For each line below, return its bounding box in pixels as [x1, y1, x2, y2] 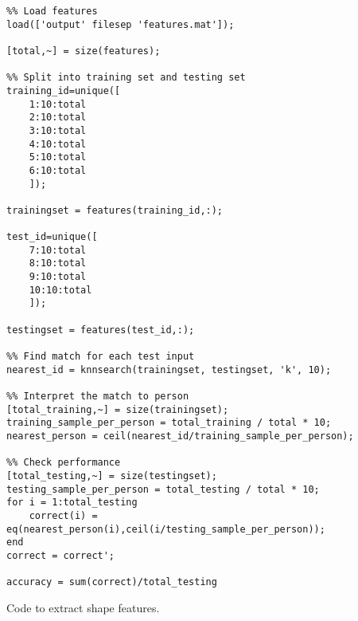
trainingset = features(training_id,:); [6, 204, 224, 216]
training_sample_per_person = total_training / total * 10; [6, 417, 332, 429]
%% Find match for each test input [6, 351, 195, 363]
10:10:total [29, 284, 92, 296]
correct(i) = [29, 509, 98, 521]
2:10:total [29, 112, 87, 124]
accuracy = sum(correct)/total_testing [6, 576, 217, 588]
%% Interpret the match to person [6, 391, 189, 403]
